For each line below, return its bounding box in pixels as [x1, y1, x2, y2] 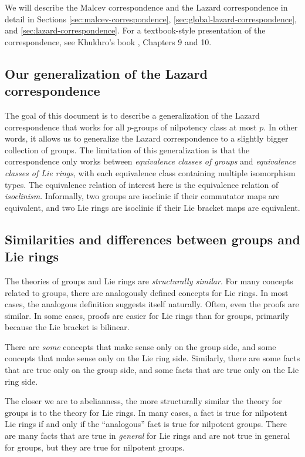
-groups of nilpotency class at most [131, 120, 257, 133]
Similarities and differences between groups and [5, 230, 300, 248]
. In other [263, 120, 298, 133]
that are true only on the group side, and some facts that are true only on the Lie [5, 364, 299, 376]
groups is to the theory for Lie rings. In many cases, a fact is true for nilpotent [5, 406, 287, 418]
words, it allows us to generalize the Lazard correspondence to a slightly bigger [5, 132, 289, 145]
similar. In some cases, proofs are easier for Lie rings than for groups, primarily [5, 309, 289, 321]
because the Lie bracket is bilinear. [5, 321, 130, 333]
